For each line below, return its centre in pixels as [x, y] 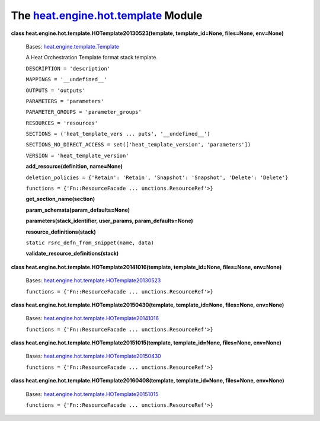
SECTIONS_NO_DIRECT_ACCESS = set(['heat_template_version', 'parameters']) [138, 145]
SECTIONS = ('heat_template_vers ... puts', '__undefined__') [118, 134]
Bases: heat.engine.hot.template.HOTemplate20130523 [93, 280]
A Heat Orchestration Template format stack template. [92, 58]
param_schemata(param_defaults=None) [78, 210]
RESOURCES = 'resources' [62, 123]
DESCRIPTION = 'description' [68, 68]
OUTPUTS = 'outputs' [56, 90]
